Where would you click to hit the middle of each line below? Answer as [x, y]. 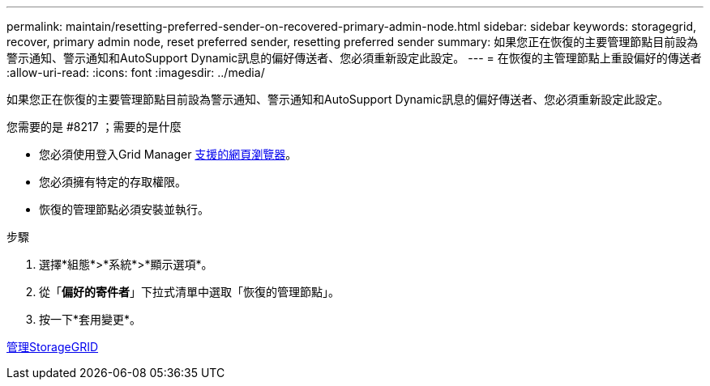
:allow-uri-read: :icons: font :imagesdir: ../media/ [136, 72]
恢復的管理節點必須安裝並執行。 [124, 209]
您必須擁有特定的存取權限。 [113, 182]
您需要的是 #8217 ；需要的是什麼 [94, 127]
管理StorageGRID [53, 347]
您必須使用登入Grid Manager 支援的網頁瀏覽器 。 [168, 154]
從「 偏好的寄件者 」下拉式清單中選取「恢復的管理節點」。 [189, 292]
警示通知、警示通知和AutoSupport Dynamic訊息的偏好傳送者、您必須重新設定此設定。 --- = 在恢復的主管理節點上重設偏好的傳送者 [354, 58]
